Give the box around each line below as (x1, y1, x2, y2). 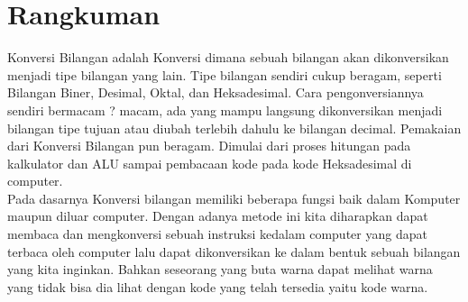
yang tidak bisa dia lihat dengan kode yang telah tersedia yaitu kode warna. (7, 277, 428, 296)
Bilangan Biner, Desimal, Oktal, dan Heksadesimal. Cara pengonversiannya (7, 83, 424, 102)
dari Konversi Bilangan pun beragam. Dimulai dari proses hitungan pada (7, 136, 411, 155)
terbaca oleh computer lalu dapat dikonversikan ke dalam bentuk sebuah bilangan (7, 242, 461, 261)
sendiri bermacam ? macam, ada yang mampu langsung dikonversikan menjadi (7, 100, 443, 119)
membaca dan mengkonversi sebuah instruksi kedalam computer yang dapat (7, 224, 427, 243)
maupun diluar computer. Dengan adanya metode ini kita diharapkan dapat (7, 206, 428, 225)
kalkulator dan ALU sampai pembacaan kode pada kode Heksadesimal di (7, 153, 412, 172)
